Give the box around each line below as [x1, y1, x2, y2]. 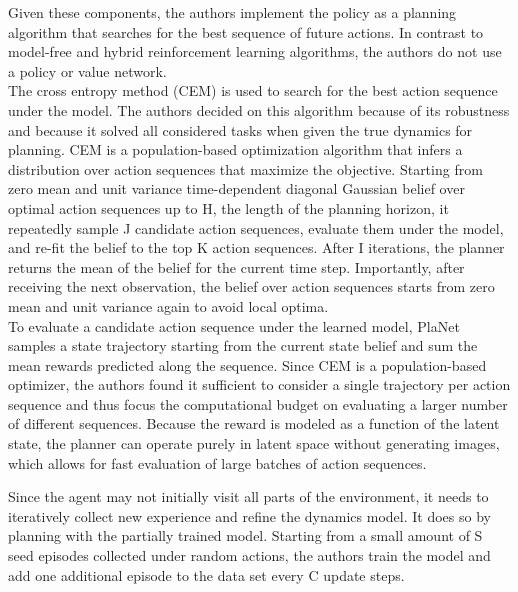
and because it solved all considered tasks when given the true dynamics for [8, 119, 473, 140]
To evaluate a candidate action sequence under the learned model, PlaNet [8, 315, 460, 336]
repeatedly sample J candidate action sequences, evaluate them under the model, [8, 217, 504, 238]
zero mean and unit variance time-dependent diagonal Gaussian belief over [8, 178, 465, 199]
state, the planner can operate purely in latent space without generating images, [8, 433, 500, 454]
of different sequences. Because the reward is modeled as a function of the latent [8, 413, 500, 434]
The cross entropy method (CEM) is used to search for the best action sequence [8, 80, 498, 101]
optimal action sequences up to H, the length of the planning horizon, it [8, 197, 449, 218]
